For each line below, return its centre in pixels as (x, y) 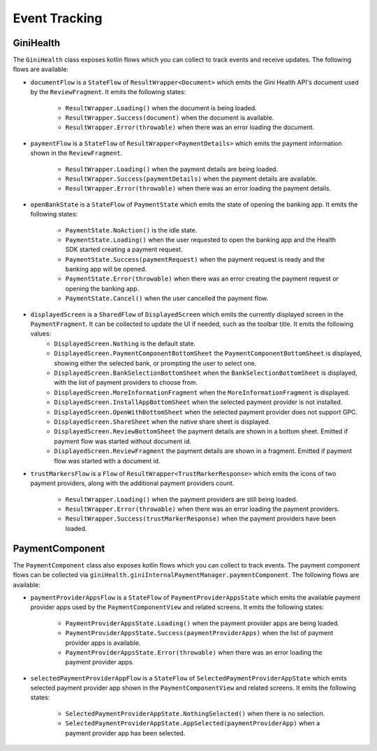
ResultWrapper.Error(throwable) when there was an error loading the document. (190, 127)
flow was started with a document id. (107, 461)
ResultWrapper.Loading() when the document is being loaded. (161, 107)
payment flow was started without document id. (123, 441)
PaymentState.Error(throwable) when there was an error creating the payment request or (202, 278)
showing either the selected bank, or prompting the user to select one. (155, 363)
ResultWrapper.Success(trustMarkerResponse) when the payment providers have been (201, 519)
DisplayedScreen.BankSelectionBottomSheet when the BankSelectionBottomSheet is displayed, (206, 373)
